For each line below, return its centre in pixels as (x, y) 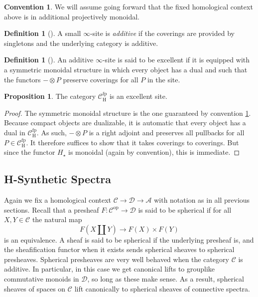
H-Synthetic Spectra (58, 179)
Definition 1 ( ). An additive (49, 60)
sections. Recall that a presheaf (52, 209)
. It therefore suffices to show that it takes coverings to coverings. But (132, 142)
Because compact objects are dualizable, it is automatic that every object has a (125, 123)
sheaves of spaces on (35, 288)
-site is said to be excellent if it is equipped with (176, 60)
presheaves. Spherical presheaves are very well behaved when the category (117, 259)
